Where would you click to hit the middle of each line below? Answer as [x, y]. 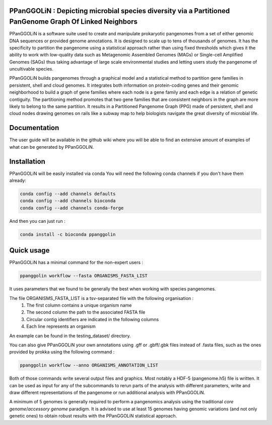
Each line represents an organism [61, 326]
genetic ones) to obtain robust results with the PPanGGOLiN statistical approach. [93, 416]
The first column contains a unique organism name [79, 305]
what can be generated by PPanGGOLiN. [52, 147]
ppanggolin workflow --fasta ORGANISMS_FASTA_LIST [84, 276]
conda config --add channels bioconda [68, 201]
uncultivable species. [31, 69]
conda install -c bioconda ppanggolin [68, 234]
